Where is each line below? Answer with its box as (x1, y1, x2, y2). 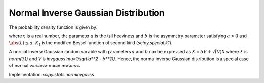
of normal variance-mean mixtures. (9, 63, 80, 68)
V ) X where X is (217, 49, 248, 54)
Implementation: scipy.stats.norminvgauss (9, 71, 95, 77)
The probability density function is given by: (9, 24, 98, 30)
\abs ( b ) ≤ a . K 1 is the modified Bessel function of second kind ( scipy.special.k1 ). (9, 40, 173, 47)
